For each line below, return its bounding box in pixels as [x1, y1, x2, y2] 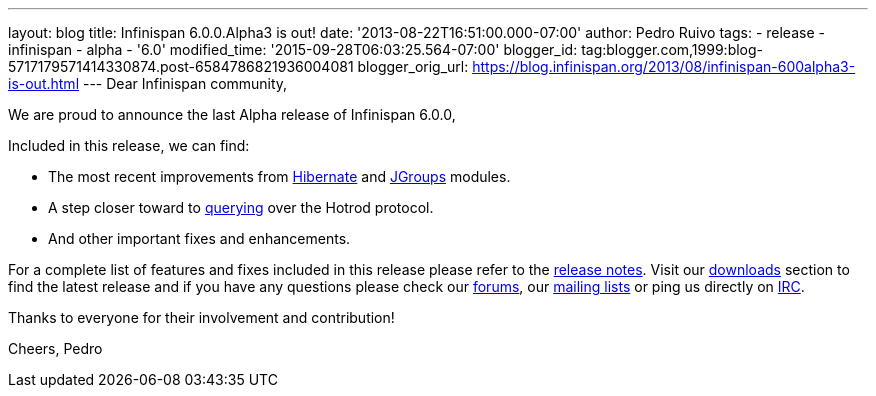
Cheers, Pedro [8, 340, 103, 357]
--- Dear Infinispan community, [82, 75, 288, 92]
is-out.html [8, 75, 80, 92]
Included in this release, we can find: [8, 137, 250, 154]
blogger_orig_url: [357, 58, 469, 75]
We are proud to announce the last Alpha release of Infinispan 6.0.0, [8, 106, 456, 123]
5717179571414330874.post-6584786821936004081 [8, 58, 354, 75]
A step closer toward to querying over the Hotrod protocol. [48, 199, 434, 216]
